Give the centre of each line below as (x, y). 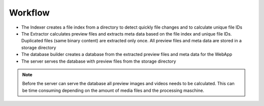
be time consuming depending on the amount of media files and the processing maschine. (113, 90)
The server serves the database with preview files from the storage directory (99, 61)
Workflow (29, 13)
